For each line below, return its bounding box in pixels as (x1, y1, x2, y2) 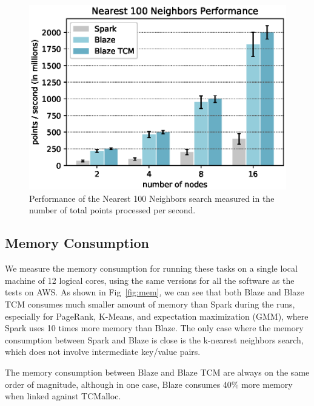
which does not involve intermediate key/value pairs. (5, 345, 201, 358)
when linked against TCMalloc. (5, 390, 121, 402)
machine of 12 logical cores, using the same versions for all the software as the (5, 274, 295, 286)
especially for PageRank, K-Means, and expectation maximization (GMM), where (5, 309, 309, 322)
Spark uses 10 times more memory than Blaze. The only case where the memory (5, 322, 304, 334)
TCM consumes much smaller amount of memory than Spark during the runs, (5, 297, 295, 310)
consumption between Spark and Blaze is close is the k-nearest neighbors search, (5, 333, 304, 346)
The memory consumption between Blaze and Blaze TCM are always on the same (5, 365, 310, 378)
